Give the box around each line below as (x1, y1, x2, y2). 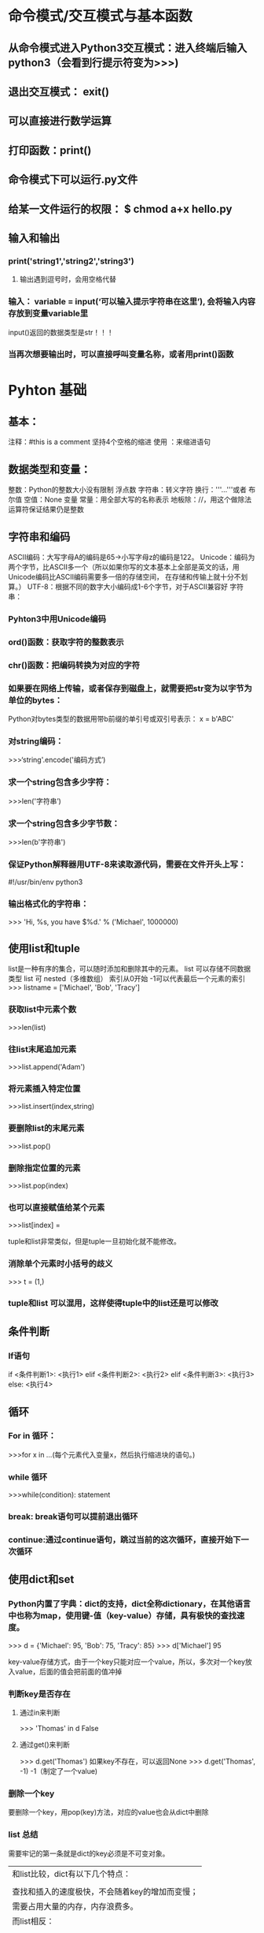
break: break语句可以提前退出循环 (8, 1511, 138, 1522)
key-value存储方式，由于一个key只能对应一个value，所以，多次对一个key (8, 1657, 246, 1666)
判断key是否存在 (8, 1689, 71, 1700)
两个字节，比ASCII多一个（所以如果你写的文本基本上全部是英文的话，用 (8, 562, 240, 572)
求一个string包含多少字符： (8, 777, 112, 788)
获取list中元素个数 (8, 1004, 77, 1015)
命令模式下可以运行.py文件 (8, 173, 138, 186)
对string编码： (8, 736, 64, 747)
